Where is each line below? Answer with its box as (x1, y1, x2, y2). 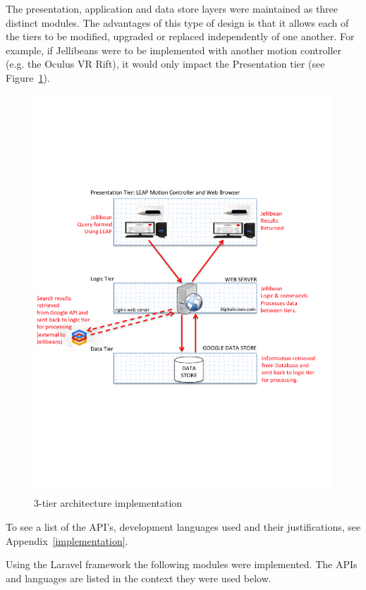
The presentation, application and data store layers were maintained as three (6, 1, 338, 16)
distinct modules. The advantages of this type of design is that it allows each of (6, 15, 349, 30)
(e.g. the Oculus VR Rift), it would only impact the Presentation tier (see (6, 56, 325, 71)
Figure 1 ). (6, 70, 50, 85)
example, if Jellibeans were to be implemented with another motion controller (6, 42, 342, 57)
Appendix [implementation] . (6, 533, 128, 548)
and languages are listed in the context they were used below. (6, 570, 272, 585)
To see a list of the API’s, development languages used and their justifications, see (6, 520, 361, 534)
